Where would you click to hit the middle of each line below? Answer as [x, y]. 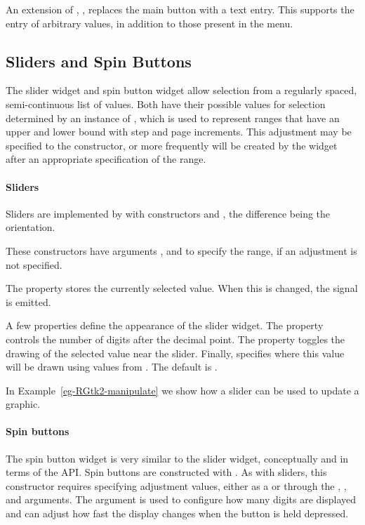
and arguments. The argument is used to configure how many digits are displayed [181, 499]
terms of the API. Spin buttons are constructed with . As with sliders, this [166, 472]
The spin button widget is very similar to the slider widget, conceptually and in [177, 458]
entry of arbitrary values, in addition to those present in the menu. [150, 23]
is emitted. [28, 301]
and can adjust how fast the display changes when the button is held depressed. [177, 513]
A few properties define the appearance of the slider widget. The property [165, 325]
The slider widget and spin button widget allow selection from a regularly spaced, [181, 90]
